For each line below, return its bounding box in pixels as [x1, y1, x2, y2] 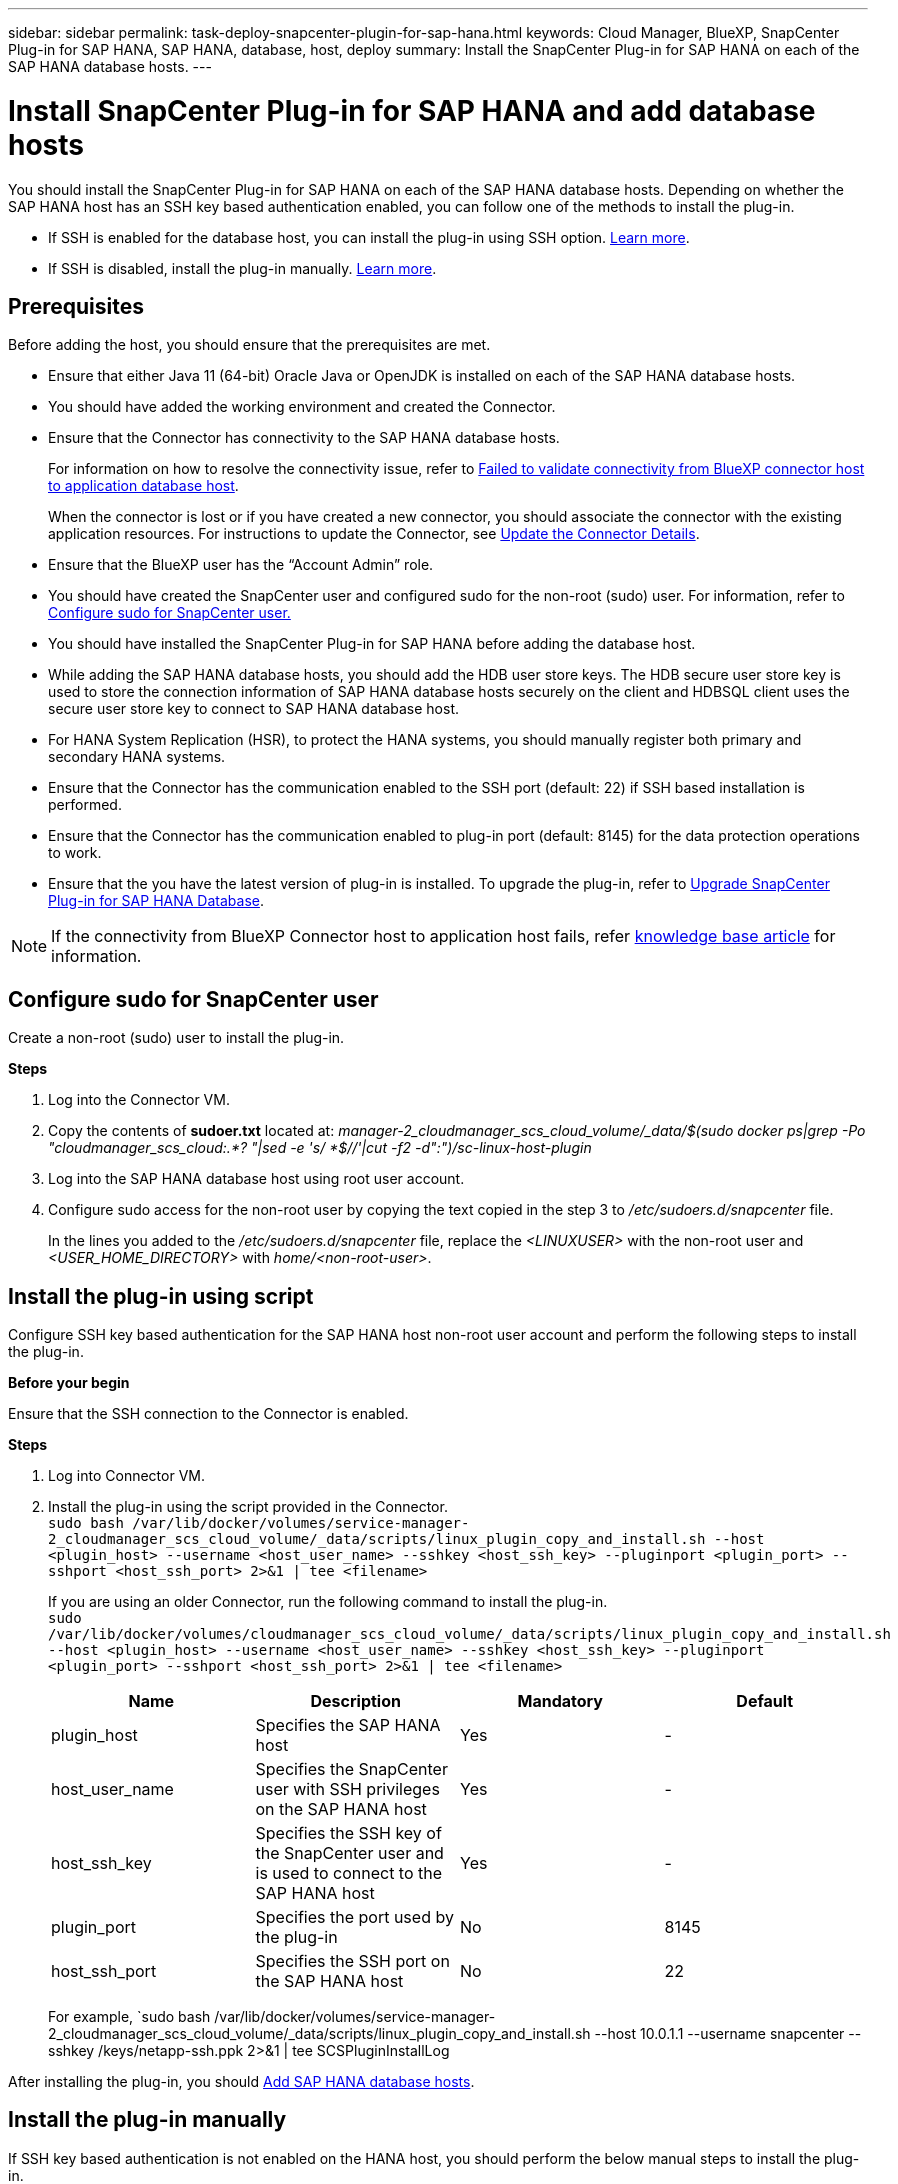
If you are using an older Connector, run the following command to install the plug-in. [48, 1593, 608, 1611]
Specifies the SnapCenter [255, 1759, 448, 1780]
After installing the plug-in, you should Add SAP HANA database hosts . [8, 2073, 475, 2091]
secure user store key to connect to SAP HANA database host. [48, 700, 460, 718]
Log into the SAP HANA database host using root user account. [48, 1170, 465, 1188]
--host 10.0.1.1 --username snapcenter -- [594, 2025, 862, 2043]
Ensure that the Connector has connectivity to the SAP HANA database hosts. [48, 429, 560, 447]
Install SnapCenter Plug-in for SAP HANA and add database [8, 93, 816, 128]
